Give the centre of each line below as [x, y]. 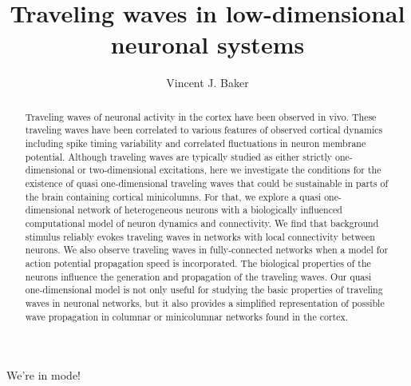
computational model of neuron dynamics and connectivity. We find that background [202, 223]
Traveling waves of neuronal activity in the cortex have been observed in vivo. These [201, 116]
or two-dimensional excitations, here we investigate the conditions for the [229, 170]
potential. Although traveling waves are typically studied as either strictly [179, 156]
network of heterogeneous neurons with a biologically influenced [210, 210]
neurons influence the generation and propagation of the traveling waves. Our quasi [198, 276]
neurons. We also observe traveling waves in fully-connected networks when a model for [207, 250]
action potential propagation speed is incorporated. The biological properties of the [198, 263]
